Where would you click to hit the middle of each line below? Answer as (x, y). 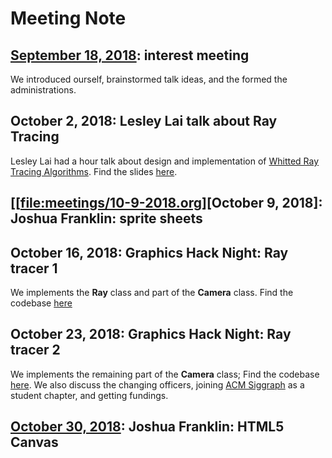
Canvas (34, 442)
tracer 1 (34, 268)
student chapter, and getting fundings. (89, 395)
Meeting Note (68, 18)
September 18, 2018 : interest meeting (130, 55)
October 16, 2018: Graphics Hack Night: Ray (149, 252)
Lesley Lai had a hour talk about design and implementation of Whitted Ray (165, 161)
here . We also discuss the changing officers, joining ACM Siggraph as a (157, 384)
